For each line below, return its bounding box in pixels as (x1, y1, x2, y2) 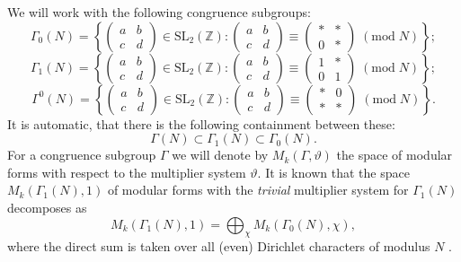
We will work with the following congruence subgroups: (7, 3, 311, 21)
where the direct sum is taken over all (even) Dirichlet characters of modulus (7, 237, 430, 256)
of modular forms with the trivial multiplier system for (107, 180, 409, 199)
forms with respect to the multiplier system (7, 162, 246, 181)
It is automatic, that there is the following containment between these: (7, 114, 395, 133)
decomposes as (7, 197, 87, 216)
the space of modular (336, 145, 453, 164)
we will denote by (172, 145, 269, 164)
